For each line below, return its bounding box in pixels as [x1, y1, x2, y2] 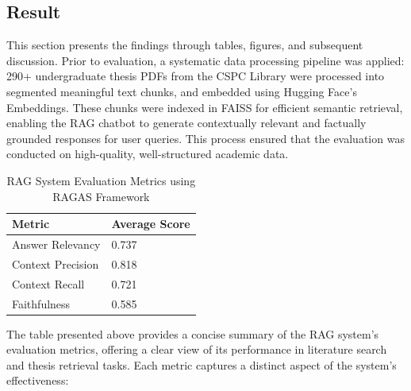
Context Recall [12, 275, 85, 292]
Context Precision [12, 255, 99, 272]
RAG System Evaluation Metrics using [6, 172, 196, 188]
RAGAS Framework [52, 188, 150, 204]
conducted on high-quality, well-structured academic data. [6, 145, 289, 162]
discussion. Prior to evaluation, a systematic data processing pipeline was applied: [6, 52, 405, 68]
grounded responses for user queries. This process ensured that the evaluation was [6, 130, 405, 146]
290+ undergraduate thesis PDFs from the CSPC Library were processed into [6, 68, 385, 84]
